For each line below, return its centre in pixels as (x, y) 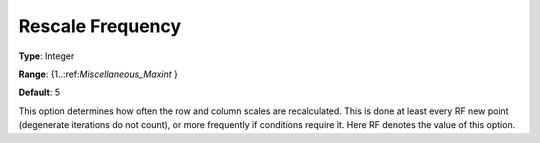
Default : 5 (39, 92)
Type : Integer (46, 56)
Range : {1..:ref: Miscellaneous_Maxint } (98, 74)
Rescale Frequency (100, 26)
